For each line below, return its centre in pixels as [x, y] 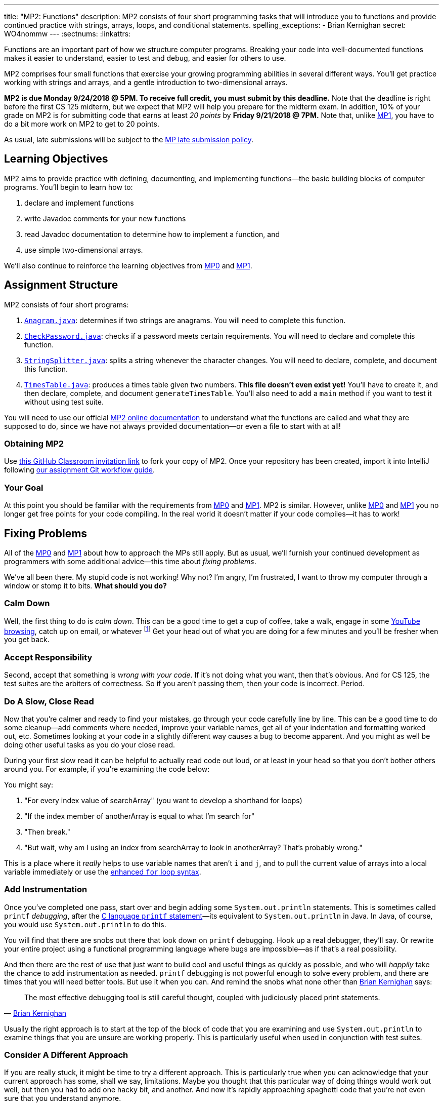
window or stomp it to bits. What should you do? [85, 586]
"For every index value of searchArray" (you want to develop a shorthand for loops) [163, 800]
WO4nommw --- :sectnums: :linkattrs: [68, 34]
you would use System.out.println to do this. [85, 924]
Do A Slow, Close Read [49, 701]
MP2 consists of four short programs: [67, 304]
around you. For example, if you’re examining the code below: [107, 769]
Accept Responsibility [48, 657]
